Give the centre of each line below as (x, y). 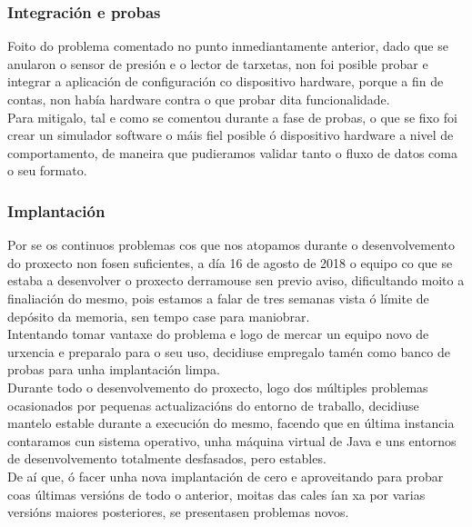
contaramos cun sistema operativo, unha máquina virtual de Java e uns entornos (232, 440)
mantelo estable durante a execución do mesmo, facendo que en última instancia (231, 423)
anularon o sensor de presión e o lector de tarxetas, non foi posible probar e (218, 63)
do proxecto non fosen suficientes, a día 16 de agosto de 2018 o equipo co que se (230, 262)
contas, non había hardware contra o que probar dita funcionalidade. (199, 99)
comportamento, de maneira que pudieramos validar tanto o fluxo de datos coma (232, 152)
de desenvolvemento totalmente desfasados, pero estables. (167, 458)
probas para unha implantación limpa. (114, 369)
